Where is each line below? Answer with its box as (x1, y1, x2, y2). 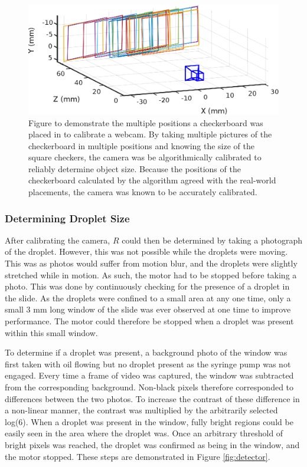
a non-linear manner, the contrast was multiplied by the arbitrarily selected (5, 404, 278, 416)
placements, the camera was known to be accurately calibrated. (28, 186, 257, 198)
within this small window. (5, 326, 98, 338)
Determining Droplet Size (5, 211, 130, 225)
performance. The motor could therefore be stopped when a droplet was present (5, 315, 294, 327)
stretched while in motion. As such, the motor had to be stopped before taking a (5, 268, 297, 281)
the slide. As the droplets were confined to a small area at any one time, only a (5, 291, 291, 304)
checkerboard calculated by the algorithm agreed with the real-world (28, 174, 276, 186)
